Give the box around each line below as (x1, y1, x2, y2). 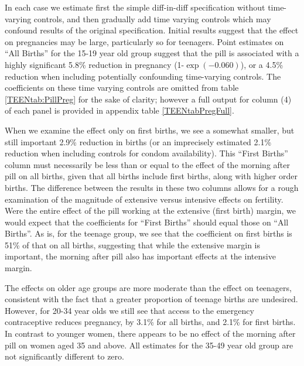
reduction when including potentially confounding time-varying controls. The (5, 70, 281, 82)
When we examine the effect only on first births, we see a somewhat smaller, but (5, 124, 295, 136)
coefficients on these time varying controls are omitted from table (5, 81, 239, 94)
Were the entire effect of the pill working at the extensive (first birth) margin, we (5, 204, 296, 217)
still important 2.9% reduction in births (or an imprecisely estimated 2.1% (5, 135, 272, 148)
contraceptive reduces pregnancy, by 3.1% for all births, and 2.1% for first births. (5, 316, 296, 328)
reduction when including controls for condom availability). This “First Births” (5, 147, 288, 159)
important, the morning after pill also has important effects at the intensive (5, 250, 276, 262)
